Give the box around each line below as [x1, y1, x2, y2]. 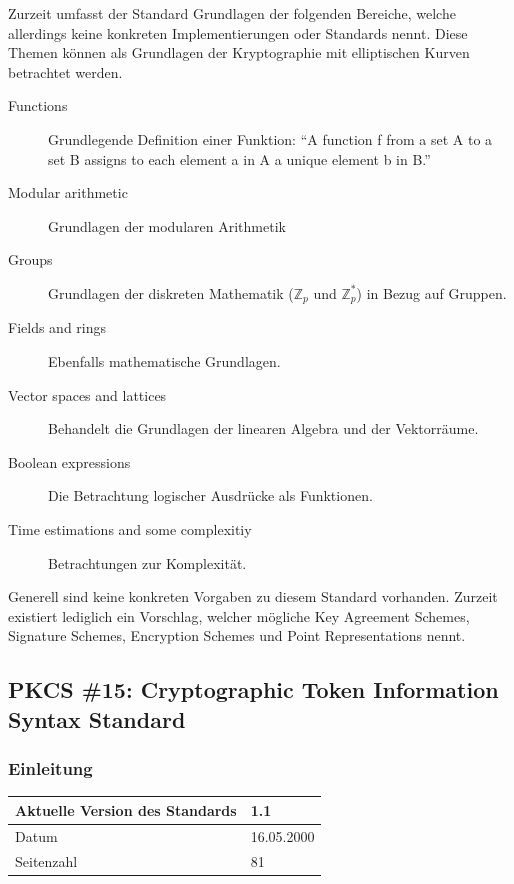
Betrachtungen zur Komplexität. [48, 552, 247, 573]
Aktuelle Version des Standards [15, 799, 237, 820]
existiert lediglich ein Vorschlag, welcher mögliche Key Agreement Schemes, [8, 605, 470, 626]
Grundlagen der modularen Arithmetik [48, 215, 286, 236]
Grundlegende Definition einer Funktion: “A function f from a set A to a [48, 128, 493, 149]
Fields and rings [8, 317, 107, 338]
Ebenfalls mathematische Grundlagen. [48, 350, 281, 371]
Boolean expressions [8, 451, 131, 472]
